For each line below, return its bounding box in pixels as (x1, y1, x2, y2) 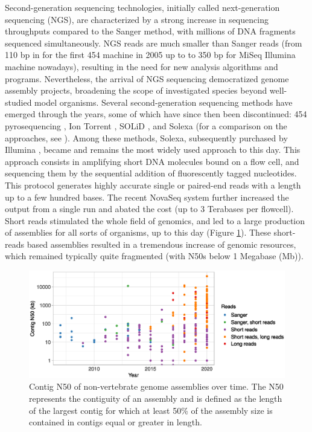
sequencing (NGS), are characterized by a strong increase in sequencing (5, 13, 269, 25)
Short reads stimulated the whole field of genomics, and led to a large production (5, 214, 305, 227)
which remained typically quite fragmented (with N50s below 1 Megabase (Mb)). (5, 250, 304, 262)
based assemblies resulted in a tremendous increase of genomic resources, (27, 237, 296, 250)
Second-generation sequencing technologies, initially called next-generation (5, 1, 280, 13)
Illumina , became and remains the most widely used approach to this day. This (5, 143, 301, 156)
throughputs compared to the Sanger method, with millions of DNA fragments (5, 25, 296, 37)
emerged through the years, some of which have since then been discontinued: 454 (5, 108, 307, 120)
